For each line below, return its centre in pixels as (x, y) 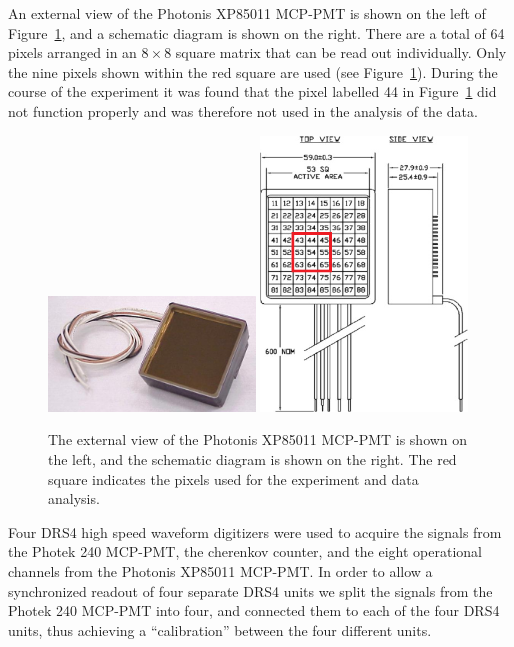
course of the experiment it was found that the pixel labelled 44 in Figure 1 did (252, 91)
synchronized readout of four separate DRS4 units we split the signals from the (250, 590)
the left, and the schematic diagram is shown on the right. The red (252, 459)
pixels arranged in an (72, 52)
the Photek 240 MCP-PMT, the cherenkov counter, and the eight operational (245, 551)
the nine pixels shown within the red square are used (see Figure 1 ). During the (253, 71)
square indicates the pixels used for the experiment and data (233, 478)
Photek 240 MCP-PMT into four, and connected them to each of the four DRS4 (254, 610)
